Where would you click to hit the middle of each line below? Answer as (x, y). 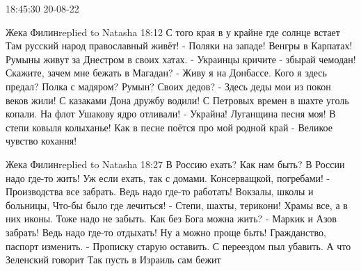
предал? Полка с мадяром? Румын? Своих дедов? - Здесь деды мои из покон (168, 86)
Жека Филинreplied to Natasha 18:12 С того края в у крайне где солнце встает (173, 32)
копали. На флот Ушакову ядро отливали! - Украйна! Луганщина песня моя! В (171, 114)
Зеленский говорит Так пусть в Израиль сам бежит (113, 260)
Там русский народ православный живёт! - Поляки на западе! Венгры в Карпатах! (179, 46)
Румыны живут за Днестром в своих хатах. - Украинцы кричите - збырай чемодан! (181, 59)
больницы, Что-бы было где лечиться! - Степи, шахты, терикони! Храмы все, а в (177, 205)
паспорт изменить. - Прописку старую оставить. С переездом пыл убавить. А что (178, 246)
